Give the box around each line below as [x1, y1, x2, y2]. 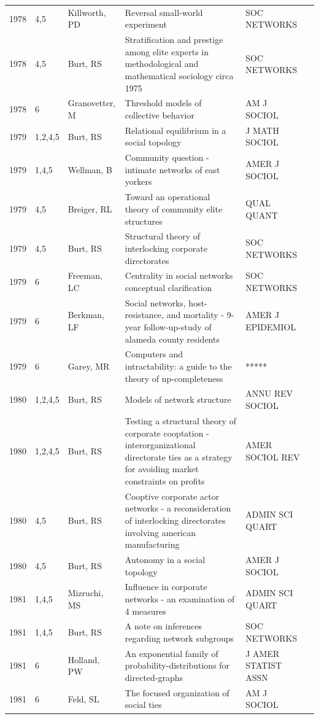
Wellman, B [67, 163, 112, 176]
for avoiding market [125, 462, 199, 475]
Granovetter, [67, 96, 116, 109]
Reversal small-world [125, 6, 203, 18]
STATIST [245, 659, 282, 672]
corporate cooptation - [125, 426, 209, 439]
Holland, [67, 653, 100, 666]
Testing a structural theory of [125, 414, 236, 427]
